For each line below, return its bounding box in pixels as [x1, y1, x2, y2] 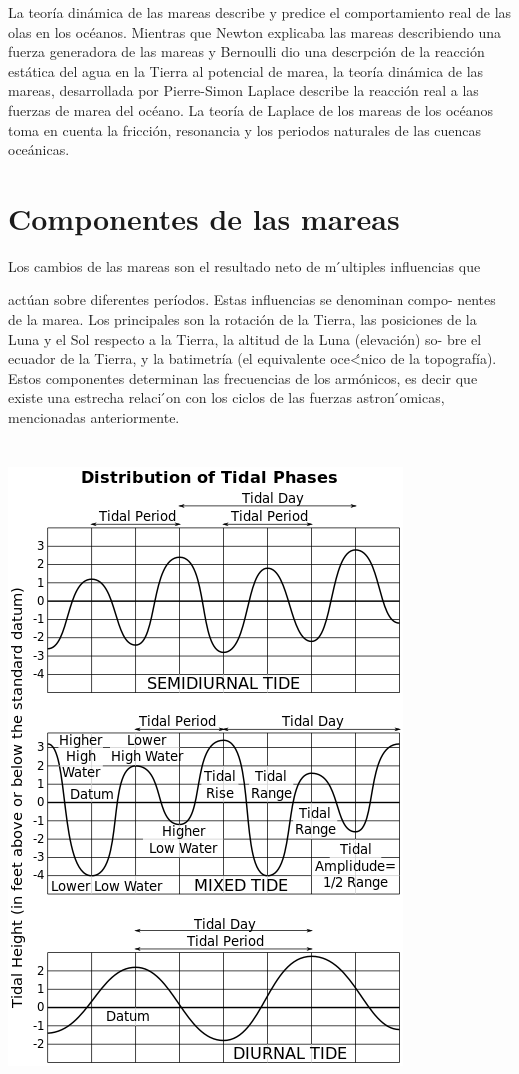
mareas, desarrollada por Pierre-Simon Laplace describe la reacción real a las [8, 80, 479, 101]
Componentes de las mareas [8, 197, 400, 238]
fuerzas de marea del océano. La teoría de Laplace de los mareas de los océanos [8, 99, 494, 120]
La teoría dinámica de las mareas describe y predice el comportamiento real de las [8, 2, 512, 22]
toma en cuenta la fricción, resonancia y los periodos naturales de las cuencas [8, 119, 482, 140]
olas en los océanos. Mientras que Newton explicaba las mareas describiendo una [8, 21, 501, 42]
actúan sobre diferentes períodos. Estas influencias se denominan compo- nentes [8, 289, 496, 310]
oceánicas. [8, 139, 70, 160]
